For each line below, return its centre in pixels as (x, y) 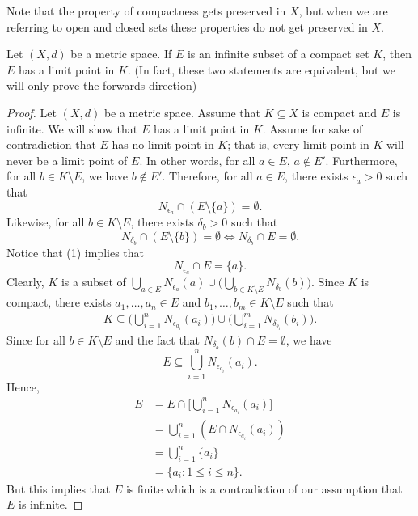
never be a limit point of (67, 160)
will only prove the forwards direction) (102, 85)
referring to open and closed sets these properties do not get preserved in (187, 26)
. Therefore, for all (207, 176)
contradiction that (51, 144)
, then (397, 54)
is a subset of (93, 282)
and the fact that (158, 339)
